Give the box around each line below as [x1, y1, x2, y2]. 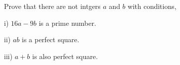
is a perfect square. [21, 34, 79, 45]
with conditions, [127, 1, 177, 11]
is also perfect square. [32, 51, 98, 61]
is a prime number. [39, 17, 96, 28]
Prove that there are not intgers [4, 1, 101, 11]
